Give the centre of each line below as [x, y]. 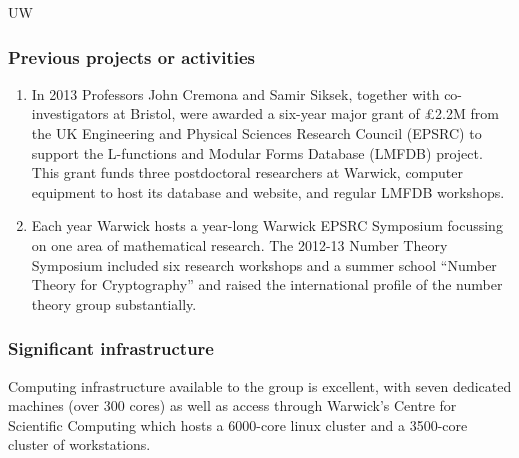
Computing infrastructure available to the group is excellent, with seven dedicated [260, 385]
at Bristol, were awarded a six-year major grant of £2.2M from [306, 113]
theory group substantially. [114, 303]
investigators [70, 113]
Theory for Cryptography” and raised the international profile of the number [267, 284]
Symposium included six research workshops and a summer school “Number [264, 264]
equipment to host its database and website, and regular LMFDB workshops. [268, 191]
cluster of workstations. [79, 444]
